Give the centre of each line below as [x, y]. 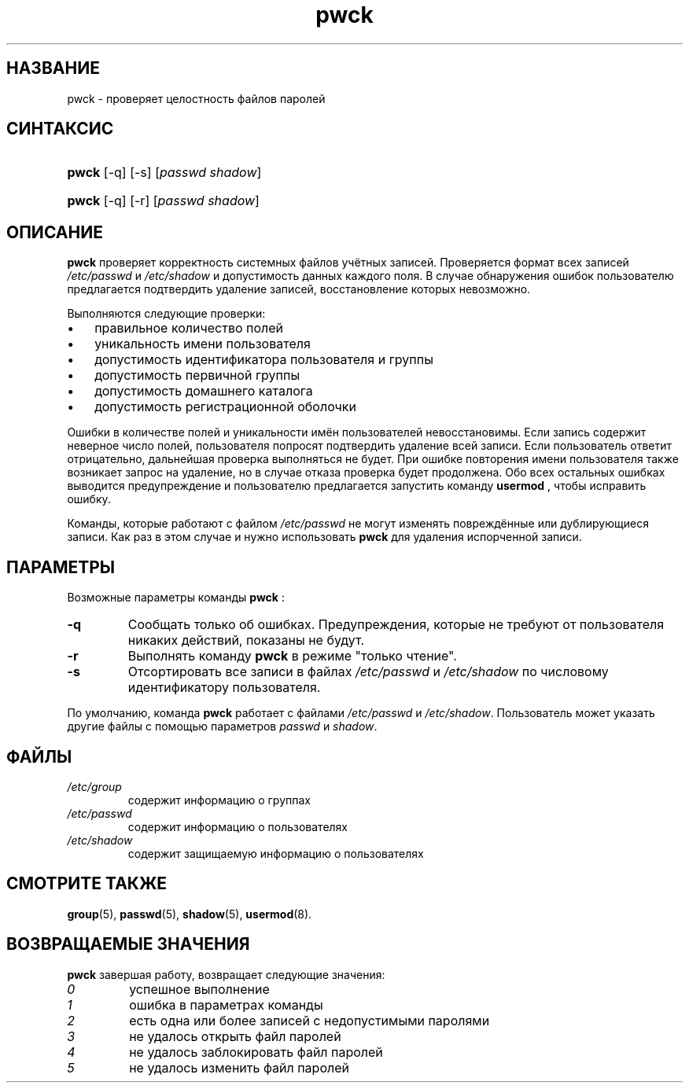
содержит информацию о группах [219, 800]
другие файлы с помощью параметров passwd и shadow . [222, 727]
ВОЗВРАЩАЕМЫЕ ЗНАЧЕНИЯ [128, 944]
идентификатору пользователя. [224, 688]
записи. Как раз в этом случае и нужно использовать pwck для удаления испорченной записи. [324, 537]
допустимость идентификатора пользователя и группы [264, 360]
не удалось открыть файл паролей [235, 1036]
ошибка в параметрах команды [226, 1004]
